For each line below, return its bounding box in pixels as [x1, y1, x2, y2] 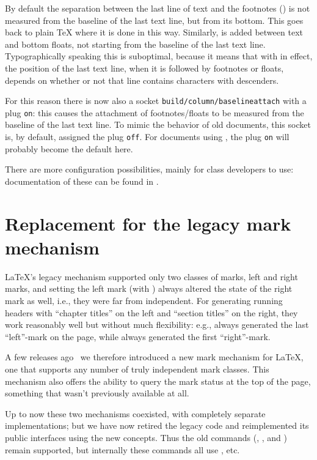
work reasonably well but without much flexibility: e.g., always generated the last [5, 318, 309, 331]
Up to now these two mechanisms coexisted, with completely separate [5, 407, 266, 420]
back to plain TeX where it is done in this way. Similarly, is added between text [5, 26, 303, 39]
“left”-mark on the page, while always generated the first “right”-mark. [5, 330, 271, 343]
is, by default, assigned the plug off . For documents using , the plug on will [5, 130, 290, 143]
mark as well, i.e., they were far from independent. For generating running [5, 294, 283, 306]
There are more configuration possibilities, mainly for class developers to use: [5, 163, 294, 176]
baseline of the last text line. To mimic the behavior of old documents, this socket [5, 118, 311, 131]
